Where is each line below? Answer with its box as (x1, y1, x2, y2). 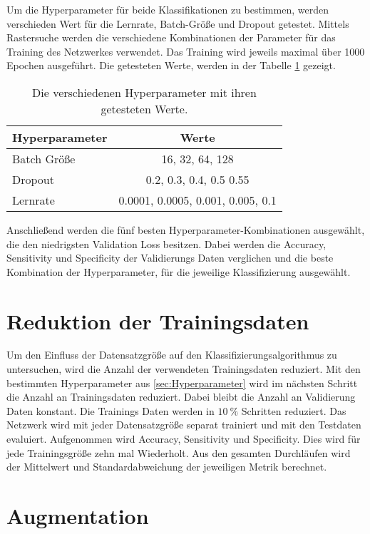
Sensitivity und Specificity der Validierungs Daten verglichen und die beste (6, 250, 334, 265)
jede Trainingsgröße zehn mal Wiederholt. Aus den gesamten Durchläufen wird (6, 445, 351, 460)
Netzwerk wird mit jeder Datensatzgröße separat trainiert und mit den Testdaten (6, 417, 361, 432)
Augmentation (6, 501, 149, 530)
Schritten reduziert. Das (241, 403, 346, 418)
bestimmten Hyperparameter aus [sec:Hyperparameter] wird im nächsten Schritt (6, 375, 358, 390)
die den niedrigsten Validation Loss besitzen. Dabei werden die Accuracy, (6, 236, 327, 251)
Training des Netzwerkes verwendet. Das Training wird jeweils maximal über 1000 (6, 43, 365, 58)
